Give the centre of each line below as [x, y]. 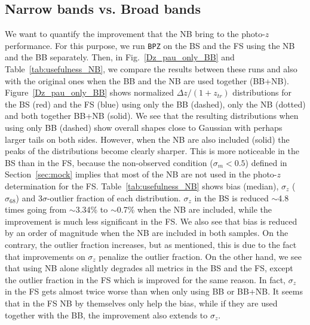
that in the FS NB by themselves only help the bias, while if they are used [141, 303]
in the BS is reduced [231, 197]
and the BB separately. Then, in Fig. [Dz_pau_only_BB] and [120, 57]
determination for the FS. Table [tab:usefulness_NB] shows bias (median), [142, 186]
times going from [36, 209]
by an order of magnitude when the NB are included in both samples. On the [147, 233]
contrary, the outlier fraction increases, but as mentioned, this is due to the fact [151, 244]
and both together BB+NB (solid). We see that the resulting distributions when [152, 116]
